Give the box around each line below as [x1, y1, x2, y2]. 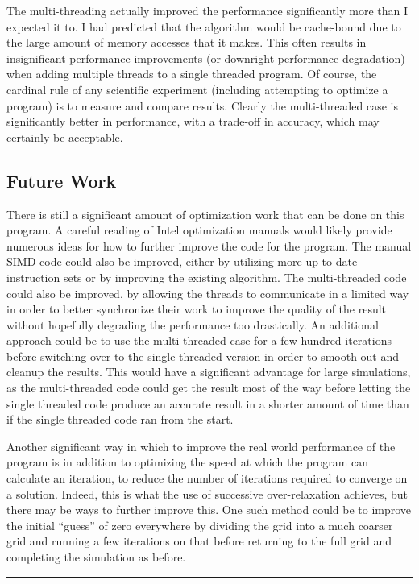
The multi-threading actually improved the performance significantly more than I [6, 2, 409, 19]
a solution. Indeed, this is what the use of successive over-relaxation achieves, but [6, 485, 409, 502]
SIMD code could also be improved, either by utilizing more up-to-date [6, 253, 358, 270]
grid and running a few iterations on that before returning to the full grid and [6, 532, 392, 549]
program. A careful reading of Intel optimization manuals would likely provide [6, 222, 392, 238]
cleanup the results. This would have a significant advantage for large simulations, [6, 363, 411, 380]
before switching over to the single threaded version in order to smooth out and [6, 347, 400, 364]
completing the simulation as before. [6, 549, 186, 565]
